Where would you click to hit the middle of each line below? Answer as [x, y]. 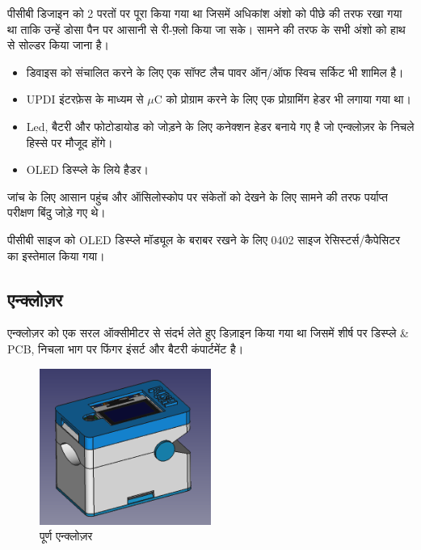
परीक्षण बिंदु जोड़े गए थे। [57, 212]
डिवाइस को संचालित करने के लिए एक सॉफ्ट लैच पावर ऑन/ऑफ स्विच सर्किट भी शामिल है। [215, 72]
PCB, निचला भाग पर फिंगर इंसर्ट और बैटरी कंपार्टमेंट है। [126, 348]
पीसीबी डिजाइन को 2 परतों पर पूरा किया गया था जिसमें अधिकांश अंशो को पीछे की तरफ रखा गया [205, 13]
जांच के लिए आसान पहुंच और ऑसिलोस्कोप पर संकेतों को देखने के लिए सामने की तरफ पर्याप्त [198, 196]
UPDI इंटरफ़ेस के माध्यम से [85, 99]
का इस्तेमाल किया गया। [56, 255]
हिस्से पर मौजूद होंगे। [69, 142]
